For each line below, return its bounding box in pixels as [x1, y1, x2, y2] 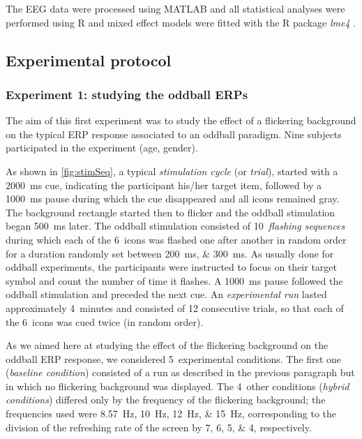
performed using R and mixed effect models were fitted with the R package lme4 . [6, 15, 356, 29]
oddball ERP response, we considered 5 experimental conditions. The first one [6, 351, 342, 366]
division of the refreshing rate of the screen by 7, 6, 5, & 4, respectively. [6, 419, 312, 434]
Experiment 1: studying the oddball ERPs [6, 85, 248, 103]
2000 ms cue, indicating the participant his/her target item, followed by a [6, 177, 322, 192]
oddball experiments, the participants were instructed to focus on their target [6, 260, 338, 274]
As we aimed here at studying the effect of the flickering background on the [6, 338, 329, 352]
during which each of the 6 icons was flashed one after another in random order [6, 232, 347, 246]
